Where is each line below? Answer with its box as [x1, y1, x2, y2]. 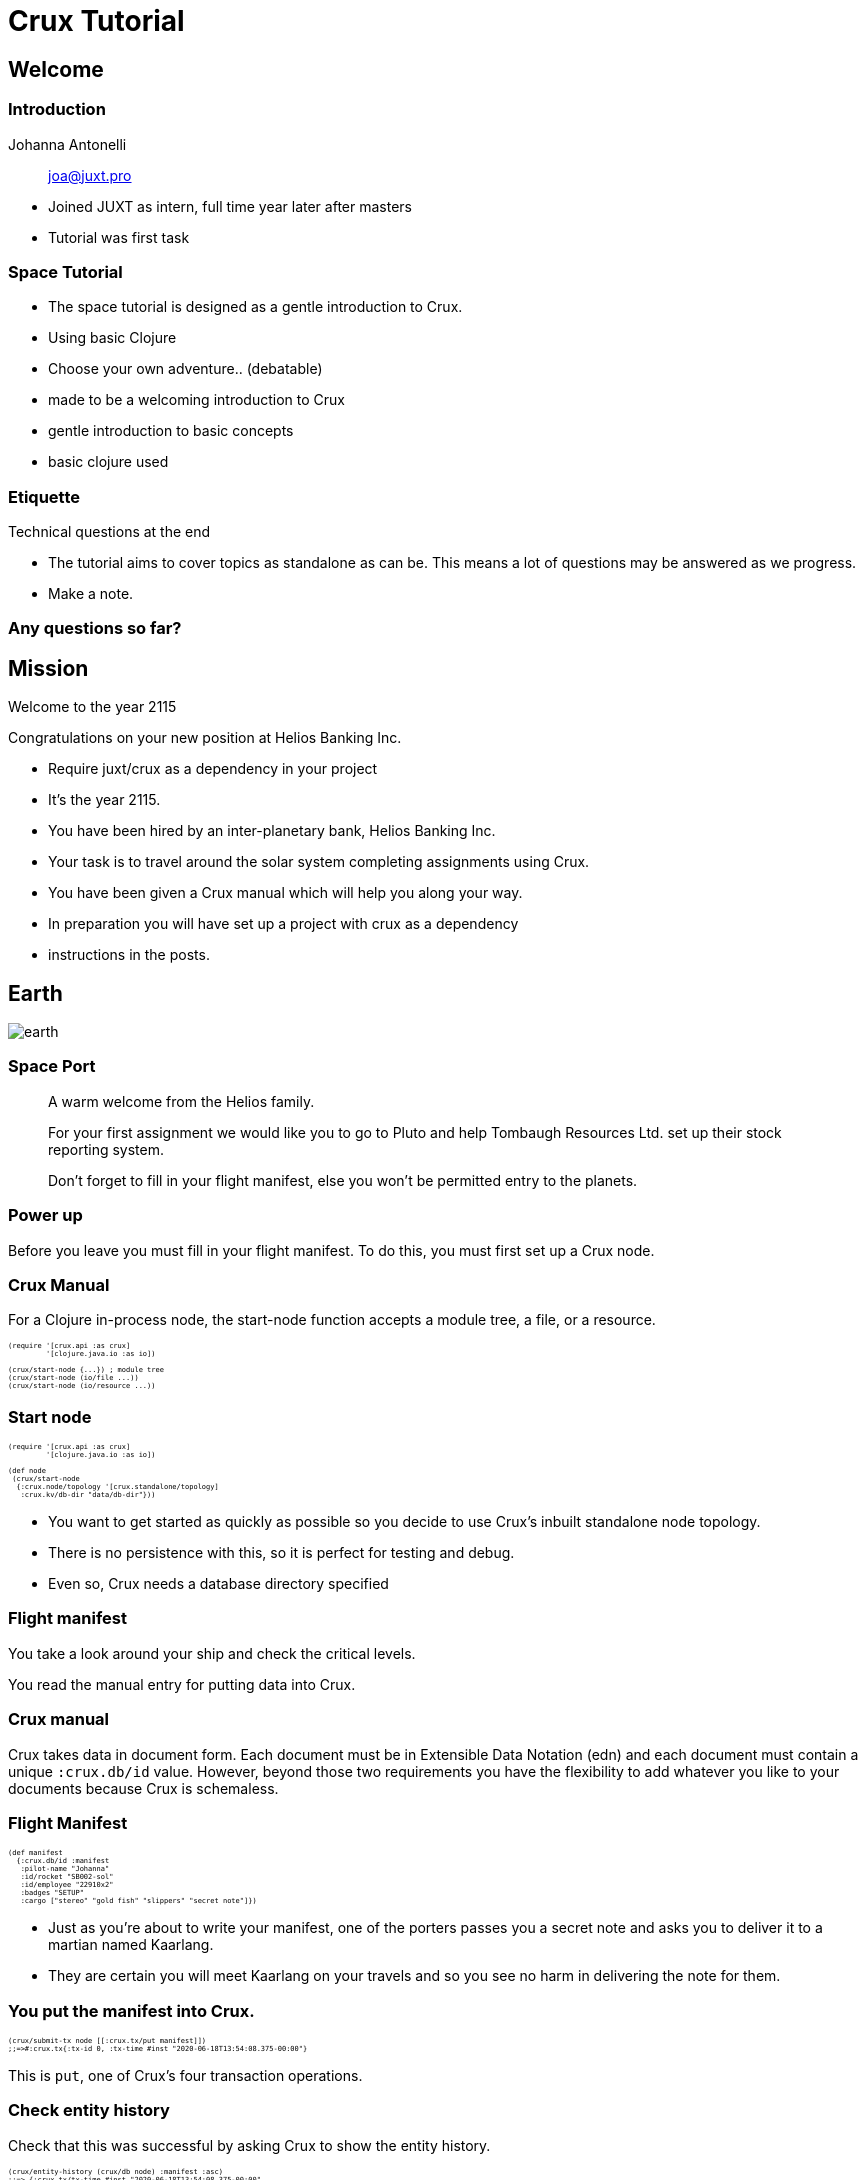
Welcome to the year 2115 [8, 698, 177, 716]
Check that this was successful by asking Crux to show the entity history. [8, 2136, 491, 2154]
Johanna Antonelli [8, 135, 127, 153]
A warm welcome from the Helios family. [48, 1092, 315, 1110]
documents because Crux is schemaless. [8, 1779, 279, 1797]
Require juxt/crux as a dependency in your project [48, 760, 378, 778]
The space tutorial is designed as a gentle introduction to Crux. [48, 298, 463, 316]
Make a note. [48, 585, 134, 603]
